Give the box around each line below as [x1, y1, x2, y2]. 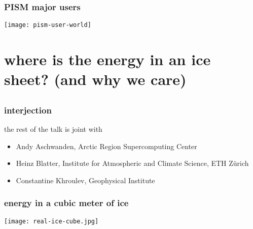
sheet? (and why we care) [4, 69, 187, 90]
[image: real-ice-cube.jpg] [4, 217, 99, 225]
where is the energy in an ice [4, 49, 211, 70]
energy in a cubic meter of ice [4, 196, 129, 209]
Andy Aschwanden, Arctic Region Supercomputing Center [16, 140, 197, 151]
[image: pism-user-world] [4, 21, 91, 29]
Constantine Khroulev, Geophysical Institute [16, 175, 155, 185]
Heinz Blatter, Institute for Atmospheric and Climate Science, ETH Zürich [16, 158, 249, 168]
